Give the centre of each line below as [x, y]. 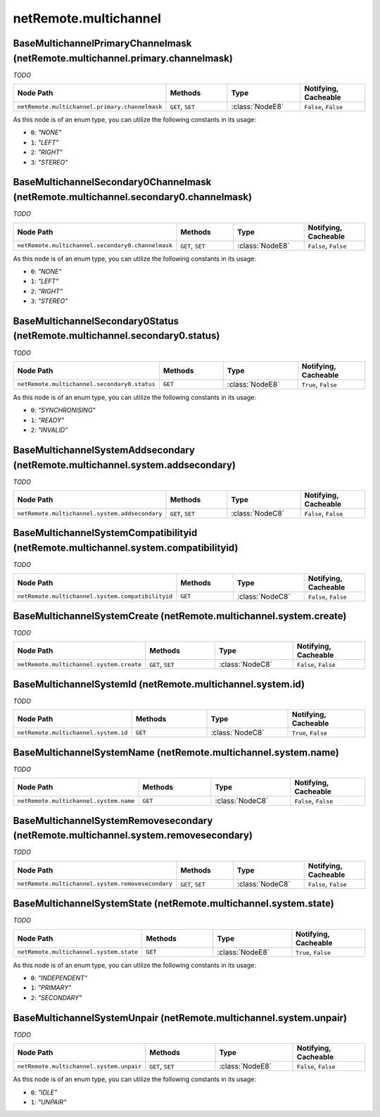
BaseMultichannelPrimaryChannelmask [102, 43]
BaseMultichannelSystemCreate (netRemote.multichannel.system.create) [180, 616]
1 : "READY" [47, 420]
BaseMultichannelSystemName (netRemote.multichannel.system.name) [176, 753]
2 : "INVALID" [49, 430]
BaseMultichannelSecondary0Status [96, 321]
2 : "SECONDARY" [56, 997]
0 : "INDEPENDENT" [59, 978]
